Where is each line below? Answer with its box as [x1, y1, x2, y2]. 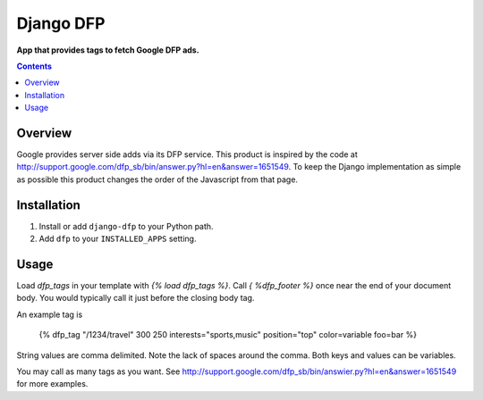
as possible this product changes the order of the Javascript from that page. [16, 174, 299, 185]
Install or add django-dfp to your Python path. [38, 221, 214, 231]
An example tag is [16, 309, 83, 320]
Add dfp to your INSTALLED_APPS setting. [38, 233, 197, 245]
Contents [16, 61, 53, 71]
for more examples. [16, 379, 89, 389]
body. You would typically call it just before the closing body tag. [16, 293, 255, 304]
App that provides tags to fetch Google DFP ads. [16, 45, 200, 55]
